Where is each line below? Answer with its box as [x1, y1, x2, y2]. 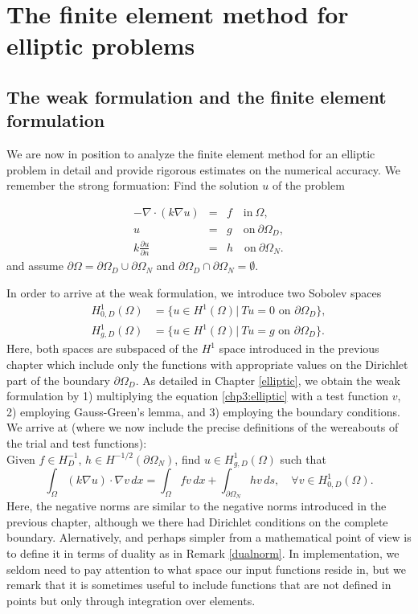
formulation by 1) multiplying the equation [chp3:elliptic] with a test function [6, 387, 389, 404]
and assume [6, 257, 64, 274]
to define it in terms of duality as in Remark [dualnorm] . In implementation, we [6, 545, 400, 562]
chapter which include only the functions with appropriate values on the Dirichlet [6, 356, 408, 373]
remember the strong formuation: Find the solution [6, 177, 259, 194]
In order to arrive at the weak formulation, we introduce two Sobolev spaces [6, 284, 382, 301]
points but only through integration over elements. [6, 591, 256, 608]
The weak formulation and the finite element [6, 84, 387, 108]
